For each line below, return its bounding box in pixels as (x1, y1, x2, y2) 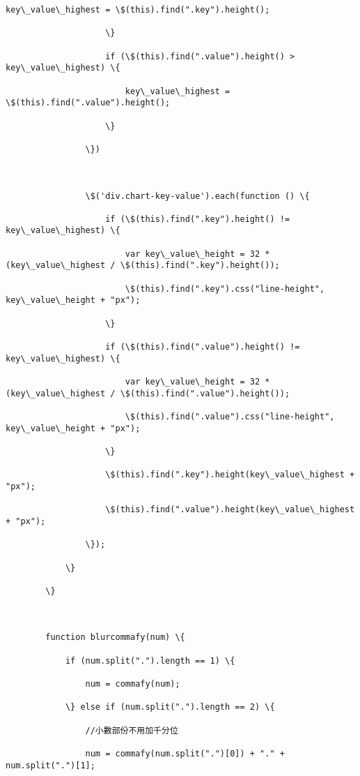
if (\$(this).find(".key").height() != (105, 214, 290, 224)
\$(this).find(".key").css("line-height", (125, 283, 325, 294)
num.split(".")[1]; (6, 760, 95, 770)
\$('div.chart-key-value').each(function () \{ (85, 191, 310, 201)
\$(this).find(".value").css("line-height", (125, 411, 335, 421)
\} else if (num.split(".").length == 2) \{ (65, 702, 275, 712)
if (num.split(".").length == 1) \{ (65, 655, 235, 666)
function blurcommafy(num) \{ (45, 632, 185, 643)
